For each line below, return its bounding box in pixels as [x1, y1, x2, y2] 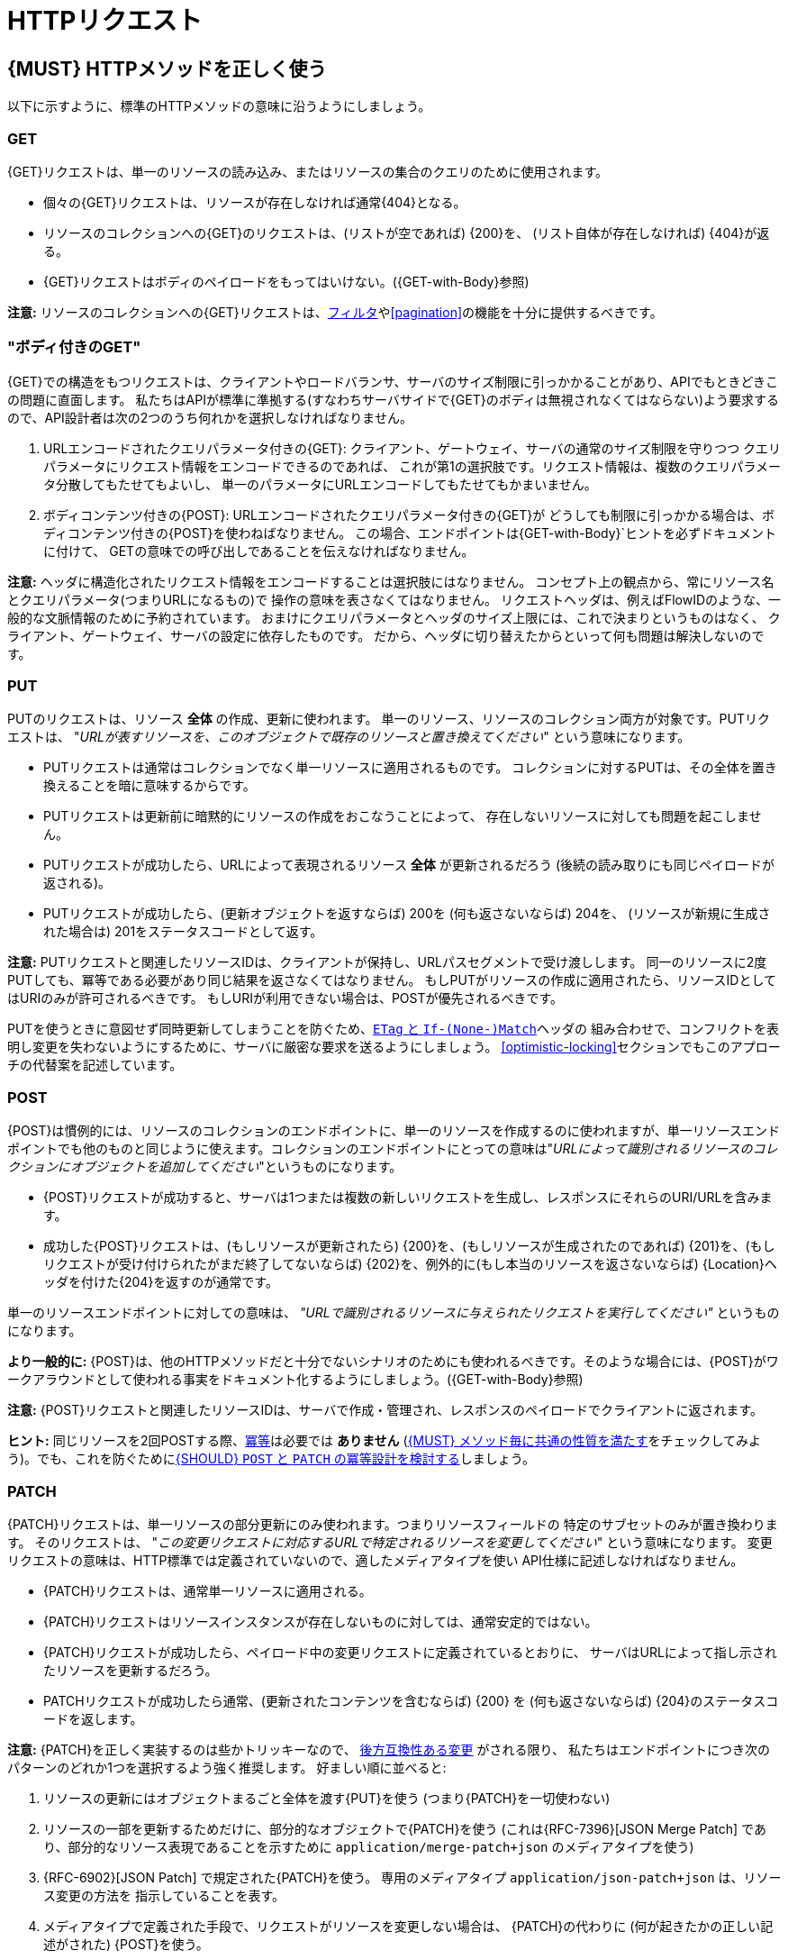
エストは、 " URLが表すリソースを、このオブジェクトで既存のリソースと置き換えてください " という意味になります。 [7, 729, 691, 745]
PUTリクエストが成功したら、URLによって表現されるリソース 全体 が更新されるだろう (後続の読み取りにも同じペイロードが [43, 857, 774, 873]
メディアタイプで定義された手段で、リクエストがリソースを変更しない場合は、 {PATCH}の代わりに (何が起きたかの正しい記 [43, 1918, 774, 1934]
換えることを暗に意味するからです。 [43, 778, 256, 794]
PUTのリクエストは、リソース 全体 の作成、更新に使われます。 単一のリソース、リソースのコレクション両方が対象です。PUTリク [7, 711, 771, 727]
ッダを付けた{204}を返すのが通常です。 [43, 1274, 278, 1290]
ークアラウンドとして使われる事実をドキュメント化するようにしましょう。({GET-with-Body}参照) [7, 1371, 584, 1388]
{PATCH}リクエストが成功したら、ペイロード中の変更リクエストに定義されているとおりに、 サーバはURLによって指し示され [43, 1644, 777, 1660]
